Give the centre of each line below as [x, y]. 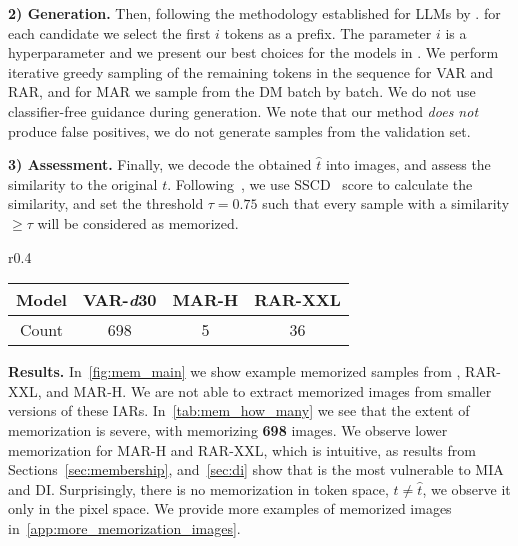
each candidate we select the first [109, 32]
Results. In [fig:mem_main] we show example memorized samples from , [234, 371]
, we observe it [466, 488]
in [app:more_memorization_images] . [124, 527]
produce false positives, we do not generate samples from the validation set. [239, 130]
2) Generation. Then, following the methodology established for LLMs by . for [254, 13]
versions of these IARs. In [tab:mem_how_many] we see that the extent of [239, 410]
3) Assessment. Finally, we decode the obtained [160, 164]
